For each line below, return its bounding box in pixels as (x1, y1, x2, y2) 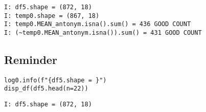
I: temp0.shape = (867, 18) (4, 12, 100, 19)
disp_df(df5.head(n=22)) (4, 85, 88, 93)
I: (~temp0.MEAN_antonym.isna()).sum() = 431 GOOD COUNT (4, 29, 202, 36)
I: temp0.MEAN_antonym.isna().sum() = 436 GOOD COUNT (4, 20, 191, 28)
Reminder (4, 52, 57, 68)
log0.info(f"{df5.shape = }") (4, 76, 107, 84)
